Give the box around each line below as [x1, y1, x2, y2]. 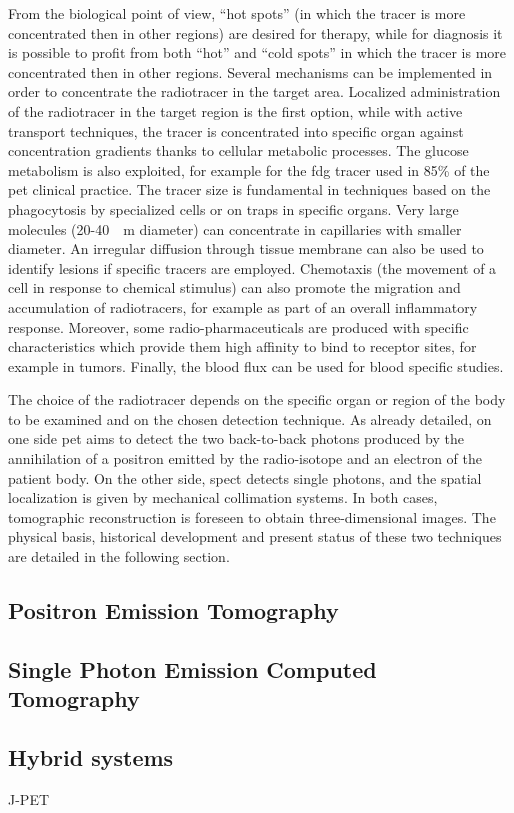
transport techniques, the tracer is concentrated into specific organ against [8, 120, 464, 141]
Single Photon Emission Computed [8, 653, 377, 684]
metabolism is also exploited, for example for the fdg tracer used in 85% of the [8, 159, 490, 180]
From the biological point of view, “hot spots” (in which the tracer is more [8, 3, 466, 23]
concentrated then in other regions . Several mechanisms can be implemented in [8, 61, 493, 82]
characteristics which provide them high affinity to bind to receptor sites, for [8, 336, 477, 357]
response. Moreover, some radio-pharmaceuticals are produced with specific [8, 316, 469, 337]
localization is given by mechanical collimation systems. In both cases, [8, 487, 438, 508]
